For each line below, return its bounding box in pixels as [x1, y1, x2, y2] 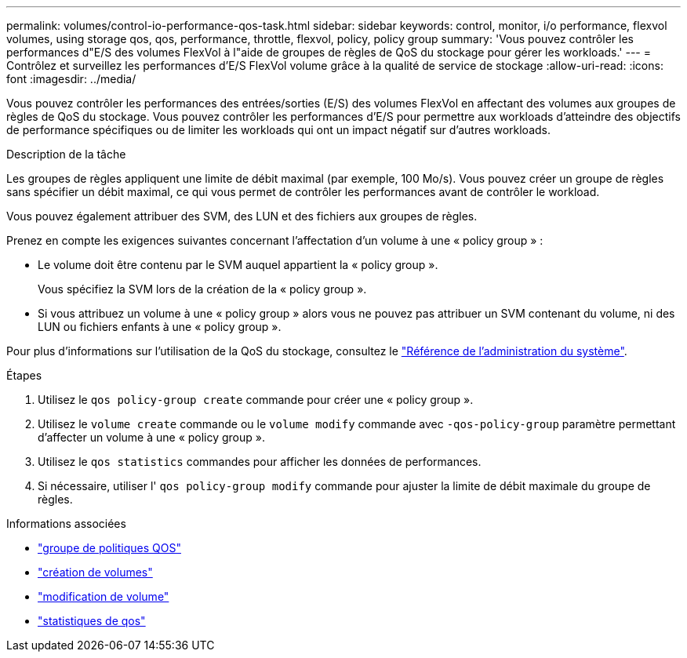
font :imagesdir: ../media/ [6, 72, 136, 85]
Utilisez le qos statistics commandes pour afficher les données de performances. [38, 455, 482, 468]
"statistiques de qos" [38, 614, 146, 627]
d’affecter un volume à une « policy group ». [38, 431, 265, 444]
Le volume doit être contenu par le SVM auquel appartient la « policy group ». [38, 258, 438, 271]
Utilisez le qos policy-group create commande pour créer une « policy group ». [38, 393, 474, 406]
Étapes [6, 369, 42, 382]
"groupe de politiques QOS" [38, 541, 181, 554]
